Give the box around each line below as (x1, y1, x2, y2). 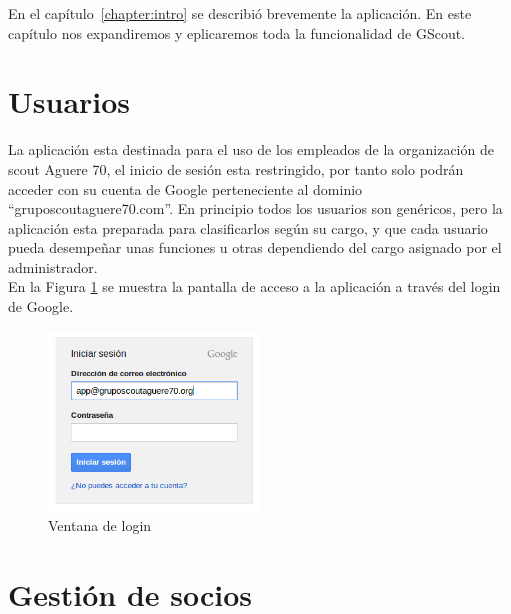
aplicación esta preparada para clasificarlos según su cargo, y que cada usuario (8, 217, 488, 238)
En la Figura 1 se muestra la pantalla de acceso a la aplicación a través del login (8, 276, 501, 297)
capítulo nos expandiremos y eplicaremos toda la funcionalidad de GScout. (8, 22, 466, 43)
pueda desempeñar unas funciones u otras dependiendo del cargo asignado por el (8, 237, 502, 258)
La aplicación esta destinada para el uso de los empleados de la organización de (8, 139, 494, 160)
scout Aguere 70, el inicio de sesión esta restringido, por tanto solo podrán (8, 158, 464, 179)
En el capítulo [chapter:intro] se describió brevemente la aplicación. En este (8, 3, 472, 23)
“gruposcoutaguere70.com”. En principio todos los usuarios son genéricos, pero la (8, 198, 503, 219)
